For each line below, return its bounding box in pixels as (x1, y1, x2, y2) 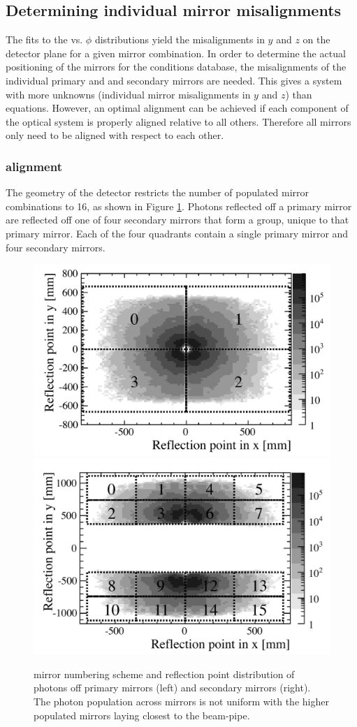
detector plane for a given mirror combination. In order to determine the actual (6, 45, 346, 60)
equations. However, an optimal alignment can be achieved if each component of (6, 101, 349, 115)
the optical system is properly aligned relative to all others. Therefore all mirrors (6, 114, 351, 128)
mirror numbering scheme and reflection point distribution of (34, 666, 295, 681)
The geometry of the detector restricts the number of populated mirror (6, 185, 309, 200)
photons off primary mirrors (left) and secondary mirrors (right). (34, 680, 311, 695)
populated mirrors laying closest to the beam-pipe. (34, 707, 250, 722)
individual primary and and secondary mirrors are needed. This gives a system (6, 73, 342, 87)
